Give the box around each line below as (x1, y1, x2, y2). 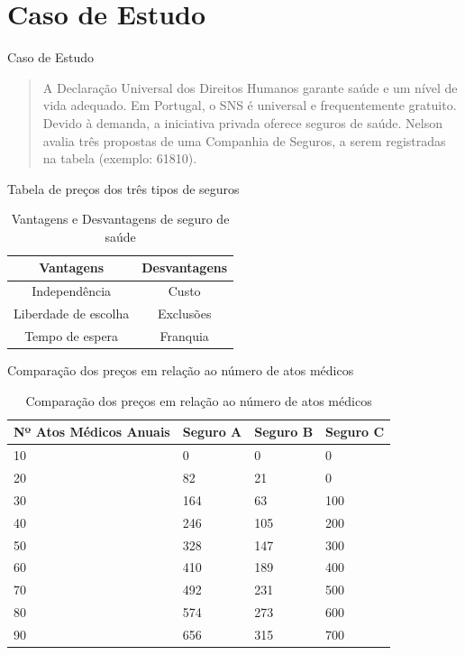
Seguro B (254, 422, 314, 441)
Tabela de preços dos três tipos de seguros (7, 179, 240, 198)
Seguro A (182, 422, 242, 441)
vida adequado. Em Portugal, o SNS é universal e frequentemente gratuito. (42, 96, 457, 115)
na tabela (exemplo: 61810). (42, 149, 197, 168)
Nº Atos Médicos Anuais (14, 422, 170, 441)
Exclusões (157, 304, 212, 323)
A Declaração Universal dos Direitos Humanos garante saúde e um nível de (42, 78, 458, 97)
